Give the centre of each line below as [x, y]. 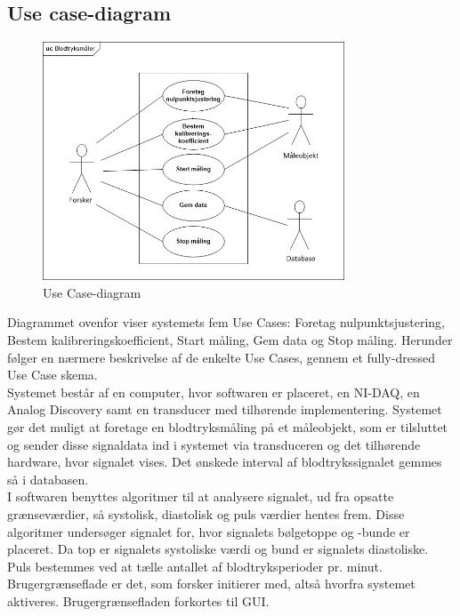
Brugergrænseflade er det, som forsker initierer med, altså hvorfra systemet [211, 584]
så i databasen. [48, 479]
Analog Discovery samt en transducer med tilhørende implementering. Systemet [225, 409]
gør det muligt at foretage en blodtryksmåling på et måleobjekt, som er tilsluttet [228, 427]
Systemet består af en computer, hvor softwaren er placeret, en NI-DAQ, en [214, 392]
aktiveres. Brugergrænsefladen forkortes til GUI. [138, 600]
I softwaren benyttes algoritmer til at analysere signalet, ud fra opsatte [201, 496]
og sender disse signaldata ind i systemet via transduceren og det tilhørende [214, 444]
